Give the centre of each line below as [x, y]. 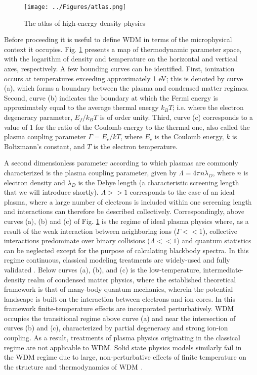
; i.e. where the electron [208, 107]
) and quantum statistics [214, 241]
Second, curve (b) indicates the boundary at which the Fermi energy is [111, 97]
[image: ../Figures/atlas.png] [75, 7]
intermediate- [223, 269]
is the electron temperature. [136, 146]
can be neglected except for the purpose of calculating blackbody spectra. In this [127, 250]
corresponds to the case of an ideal [182, 192]
